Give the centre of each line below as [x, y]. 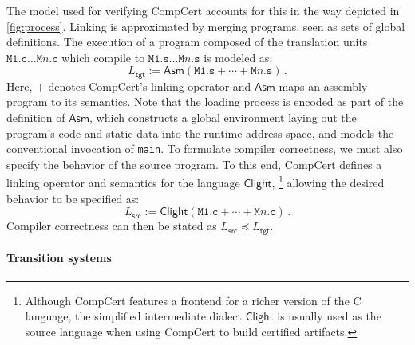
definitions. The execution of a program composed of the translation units [187, 42]
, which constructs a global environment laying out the [223, 118]
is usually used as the [329, 316]
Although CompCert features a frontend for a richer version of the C [193, 300]
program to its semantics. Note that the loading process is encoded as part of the [205, 102]
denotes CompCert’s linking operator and [150, 86]
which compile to [103, 57]
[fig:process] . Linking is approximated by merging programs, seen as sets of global [206, 26]
